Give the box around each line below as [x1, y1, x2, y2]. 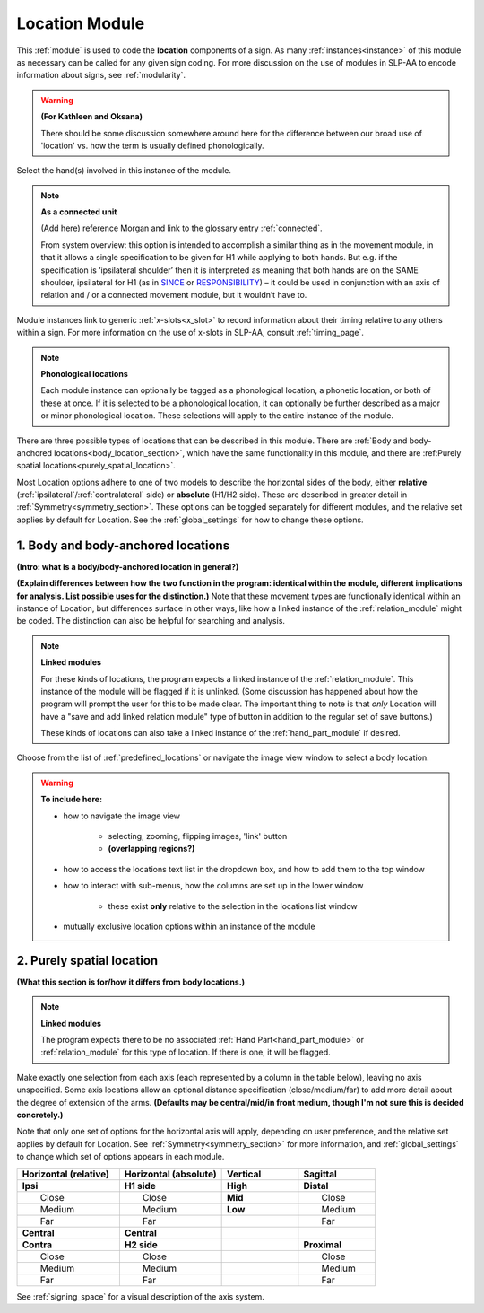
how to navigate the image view [63, 810, 181, 821]
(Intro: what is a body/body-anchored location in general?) [16, 561, 239, 572]
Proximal [303, 1239, 342, 1251]
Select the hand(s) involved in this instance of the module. [16, 165, 232, 176]
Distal [303, 1179, 329, 1192]
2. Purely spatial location [16, 952, 159, 968]
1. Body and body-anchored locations [16, 538, 230, 553]
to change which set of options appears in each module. [16, 1151, 225, 1162]
